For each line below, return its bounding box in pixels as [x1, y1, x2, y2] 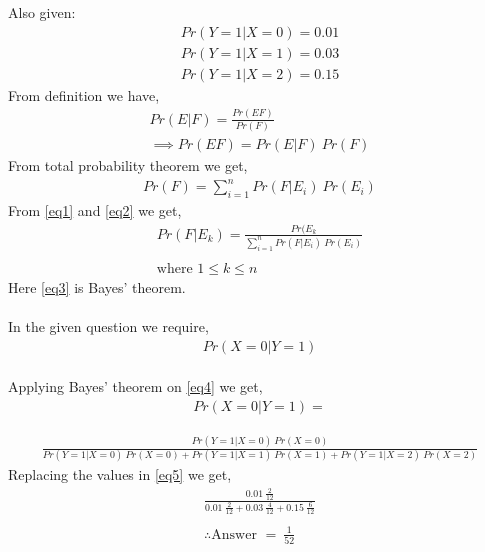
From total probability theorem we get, [8, 154, 248, 175]
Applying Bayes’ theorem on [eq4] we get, [8, 376, 263, 397]
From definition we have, [8, 84, 160, 105]
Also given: [8, 2, 76, 22]
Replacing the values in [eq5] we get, [8, 464, 232, 485]
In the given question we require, [8, 315, 209, 336]
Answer [211, 527, 257, 542]
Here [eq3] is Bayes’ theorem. [8, 276, 186, 297]
